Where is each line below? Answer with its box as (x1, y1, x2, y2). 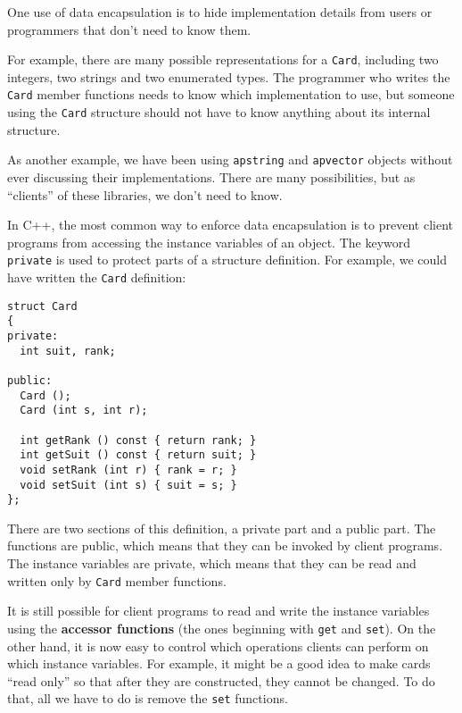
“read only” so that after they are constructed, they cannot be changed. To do (7, 671, 435, 690)
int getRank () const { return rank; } (20, 433, 257, 447)
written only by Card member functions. (7, 571, 227, 590)
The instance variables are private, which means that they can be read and (7, 554, 417, 573)
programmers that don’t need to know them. (7, 20, 252, 38)
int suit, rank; (20, 344, 116, 357)
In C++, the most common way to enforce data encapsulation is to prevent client (7, 215, 453, 234)
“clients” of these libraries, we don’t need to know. (7, 185, 283, 204)
